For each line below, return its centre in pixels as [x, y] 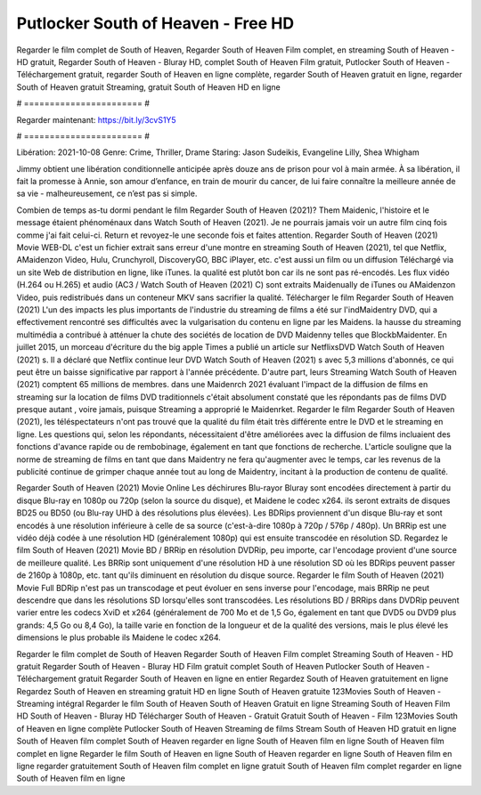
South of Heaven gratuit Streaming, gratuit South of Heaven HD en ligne [148, 87]
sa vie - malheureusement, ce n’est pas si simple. [107, 194]
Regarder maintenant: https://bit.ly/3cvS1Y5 [97, 119]
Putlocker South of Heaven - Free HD [155, 23]
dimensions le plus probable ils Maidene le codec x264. [119, 637]
